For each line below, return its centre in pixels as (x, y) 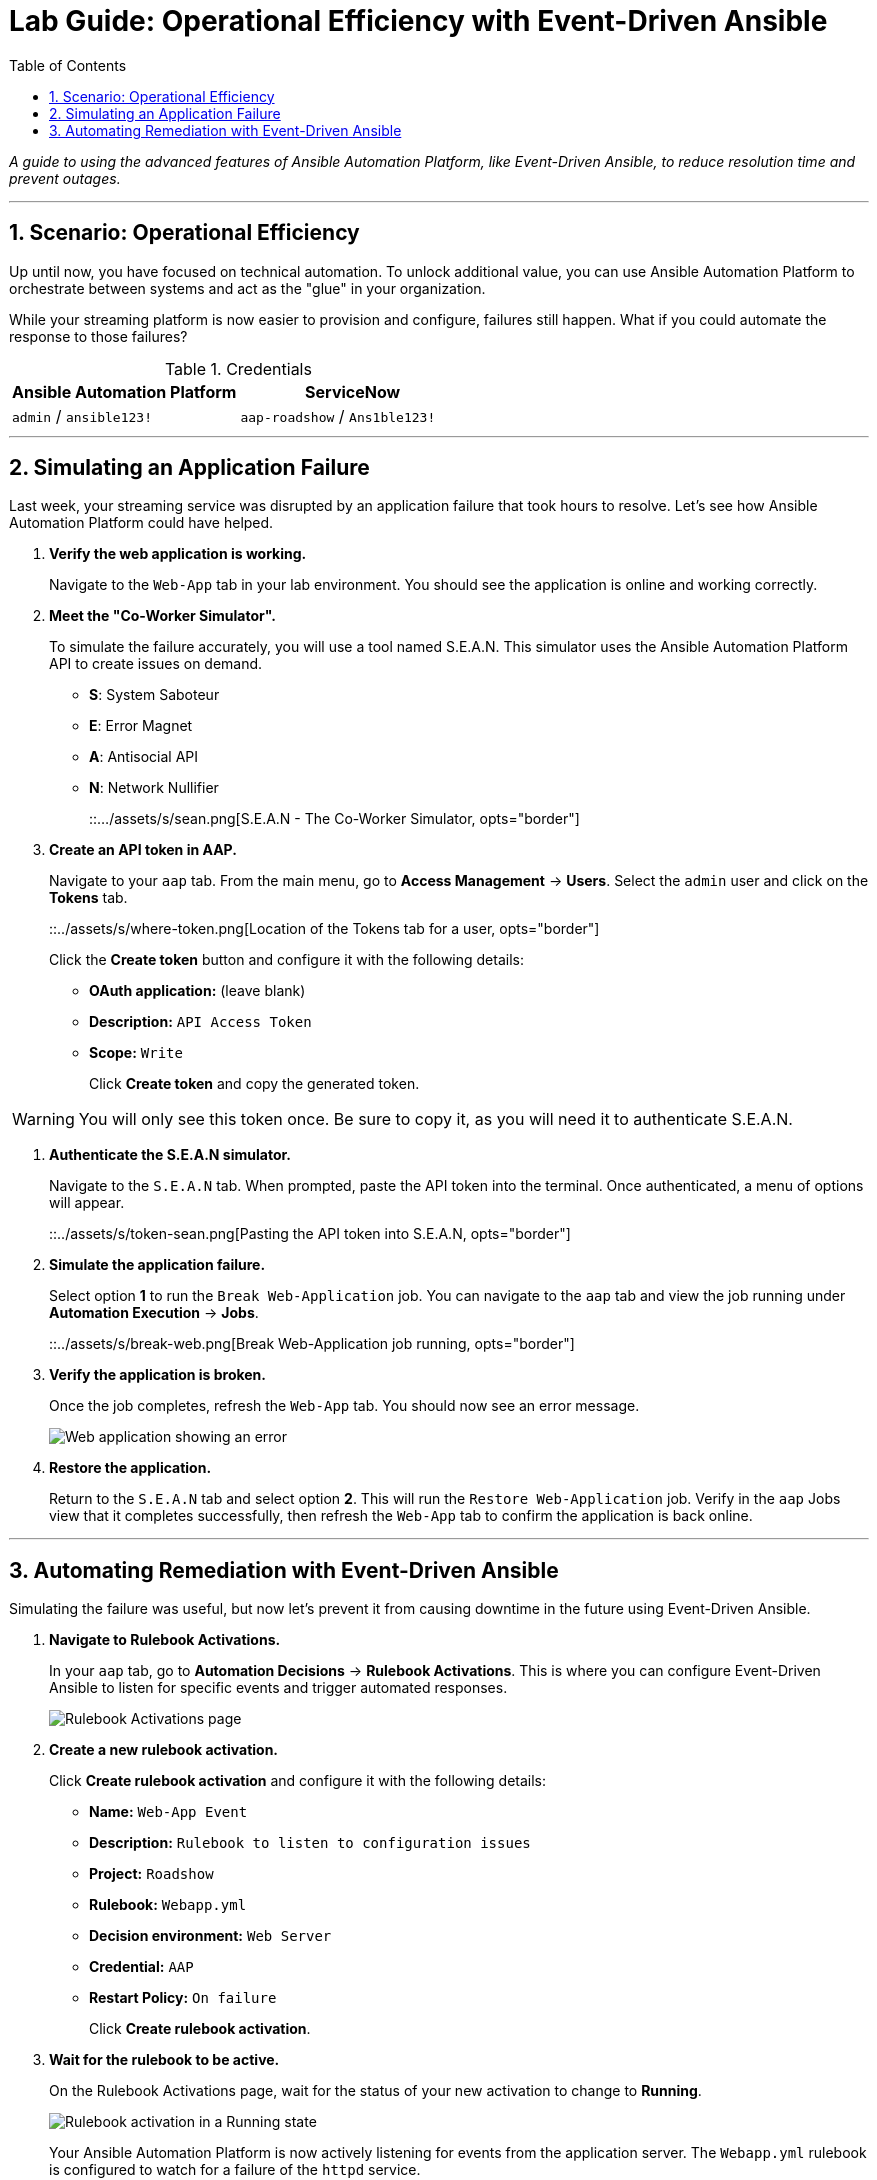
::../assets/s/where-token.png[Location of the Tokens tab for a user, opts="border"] (324, 929)
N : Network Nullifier (154, 788)
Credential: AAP (141, 1967)
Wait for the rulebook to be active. (164, 2060)
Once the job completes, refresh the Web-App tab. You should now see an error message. (344, 1406)
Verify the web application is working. (178, 554)
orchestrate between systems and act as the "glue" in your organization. (247, 288)
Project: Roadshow (151, 1874)
